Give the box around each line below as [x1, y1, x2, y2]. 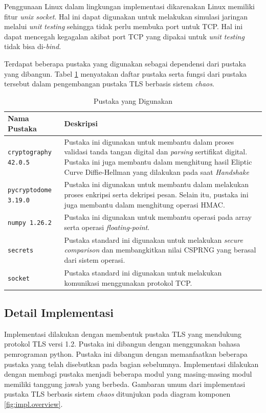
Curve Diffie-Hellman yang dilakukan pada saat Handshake [64, 166, 249, 177]
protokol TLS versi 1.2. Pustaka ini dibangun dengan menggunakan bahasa [4, 338, 240, 349]
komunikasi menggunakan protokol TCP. [64, 277, 192, 288]
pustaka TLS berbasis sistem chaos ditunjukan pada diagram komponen [4, 388, 231, 399]
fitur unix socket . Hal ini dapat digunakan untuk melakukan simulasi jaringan [4, 11, 248, 21]
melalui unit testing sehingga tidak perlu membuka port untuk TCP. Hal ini [4, 21, 243, 32]
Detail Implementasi [4, 304, 114, 320]
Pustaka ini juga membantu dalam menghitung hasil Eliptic [64, 156, 252, 167]
